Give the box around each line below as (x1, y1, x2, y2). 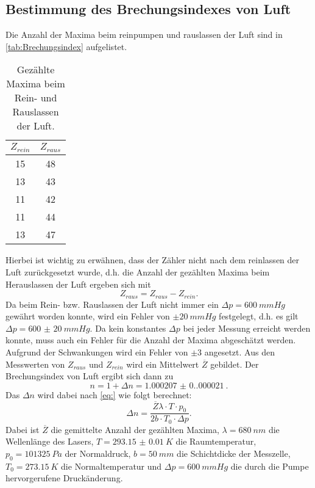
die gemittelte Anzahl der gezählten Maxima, (51, 423, 219, 435)
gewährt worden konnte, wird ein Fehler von (5, 310, 170, 322)
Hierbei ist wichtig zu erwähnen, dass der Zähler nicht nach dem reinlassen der (5, 253, 300, 266)
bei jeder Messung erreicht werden (183, 321, 311, 334)
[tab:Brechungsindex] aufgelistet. (5, 40, 127, 53)
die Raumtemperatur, (175, 435, 257, 448)
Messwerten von (5, 357, 65, 370)
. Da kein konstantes (90, 321, 166, 334)
